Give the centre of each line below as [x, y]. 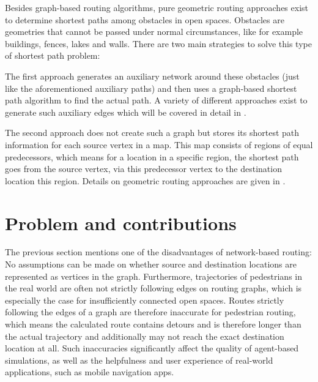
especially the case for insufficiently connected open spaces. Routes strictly [145, 300]
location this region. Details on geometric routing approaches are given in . [145, 180]
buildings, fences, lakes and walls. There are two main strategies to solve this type [158, 43]
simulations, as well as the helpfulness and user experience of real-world [139, 360]
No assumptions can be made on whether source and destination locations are [151, 264]
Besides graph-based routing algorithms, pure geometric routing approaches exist [157, 7]
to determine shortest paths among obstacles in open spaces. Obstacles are [145, 19]
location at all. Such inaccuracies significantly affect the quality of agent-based [152, 348]
